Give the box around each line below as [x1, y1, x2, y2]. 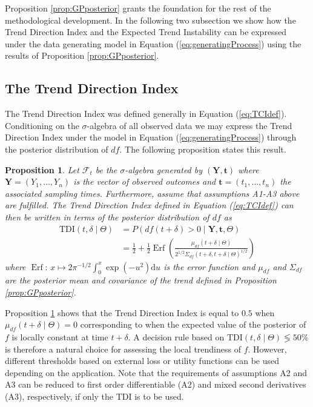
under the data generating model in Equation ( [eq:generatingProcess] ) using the [5, 37, 301, 50]
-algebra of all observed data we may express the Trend [87, 119, 292, 131]
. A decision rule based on [128, 330, 225, 343]
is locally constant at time [12, 330, 108, 343]
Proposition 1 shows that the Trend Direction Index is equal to [5, 306, 239, 319]
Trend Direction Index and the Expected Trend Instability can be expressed [5, 25, 287, 38]
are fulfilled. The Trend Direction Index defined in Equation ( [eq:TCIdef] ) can [5, 199, 294, 211]
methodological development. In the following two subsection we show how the [5, 13, 296, 26]
